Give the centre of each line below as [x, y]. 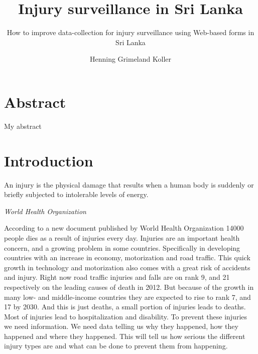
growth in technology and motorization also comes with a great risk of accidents [127, 267]
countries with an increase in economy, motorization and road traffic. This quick [127, 257]
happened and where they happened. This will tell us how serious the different [125, 336]
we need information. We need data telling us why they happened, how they [121, 326]
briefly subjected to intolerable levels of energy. [76, 194]
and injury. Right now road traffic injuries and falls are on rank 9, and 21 [117, 277]
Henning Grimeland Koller [131, 59]
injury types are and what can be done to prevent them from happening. [116, 346]
